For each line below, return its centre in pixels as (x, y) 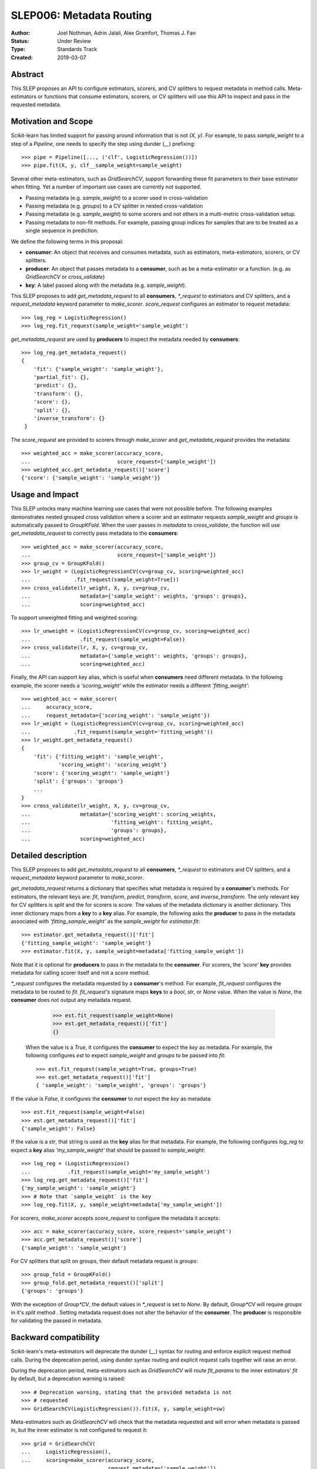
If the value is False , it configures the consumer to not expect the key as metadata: (112, 1098)
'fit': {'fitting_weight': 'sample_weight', (98, 756)
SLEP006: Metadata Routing (81, 15)
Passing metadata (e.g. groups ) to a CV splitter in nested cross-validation (114, 206)
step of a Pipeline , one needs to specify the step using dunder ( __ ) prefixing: (103, 143)
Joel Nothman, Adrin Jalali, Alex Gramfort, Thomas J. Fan (127, 33)
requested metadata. (36, 105)
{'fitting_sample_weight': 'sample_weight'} (87, 943)
